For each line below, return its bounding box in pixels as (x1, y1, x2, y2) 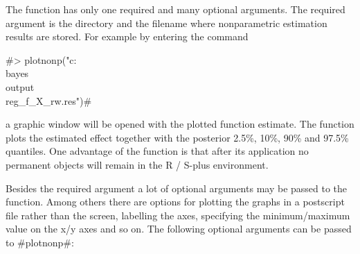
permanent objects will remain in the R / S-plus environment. (6, 157, 269, 171)
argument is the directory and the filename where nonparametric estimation (6, 15, 327, 30)
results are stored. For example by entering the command (6, 29, 249, 44)
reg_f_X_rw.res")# (6, 93, 92, 108)
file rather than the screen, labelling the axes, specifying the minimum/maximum (6, 208, 350, 222)
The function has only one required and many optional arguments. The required (6, 2, 345, 16)
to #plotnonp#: (6, 235, 74, 249)
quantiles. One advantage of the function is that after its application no (6, 144, 309, 158)
